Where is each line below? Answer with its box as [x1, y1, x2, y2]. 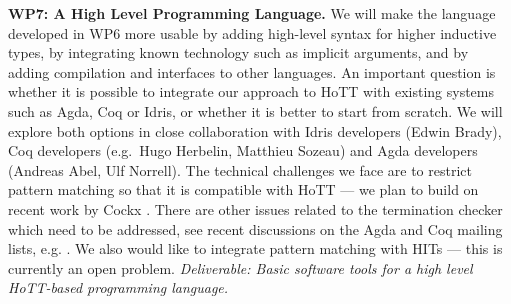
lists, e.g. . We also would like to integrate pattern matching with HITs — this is [8, 238, 503, 259]
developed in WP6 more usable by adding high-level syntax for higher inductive [8, 22, 497, 43]
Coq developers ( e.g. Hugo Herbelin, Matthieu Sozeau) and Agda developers [8, 140, 478, 161]
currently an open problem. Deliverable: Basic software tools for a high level [8, 257, 473, 278]
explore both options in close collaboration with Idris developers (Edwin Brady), [8, 120, 502, 141]
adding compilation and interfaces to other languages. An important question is [8, 61, 496, 82]
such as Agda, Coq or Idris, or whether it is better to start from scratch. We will [8, 100, 503, 121]
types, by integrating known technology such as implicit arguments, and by [8, 42, 469, 63]
